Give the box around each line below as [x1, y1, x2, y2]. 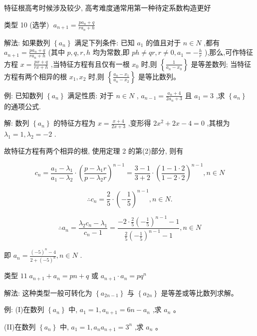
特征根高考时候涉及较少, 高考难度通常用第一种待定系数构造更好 [4, 2, 211, 12]
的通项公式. [4, 101, 41, 111]
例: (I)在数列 [4, 304, 44, 315]
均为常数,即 [92, 47, 130, 57]
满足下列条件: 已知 [74, 37, 135, 47]
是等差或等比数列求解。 [161, 287, 238, 298]
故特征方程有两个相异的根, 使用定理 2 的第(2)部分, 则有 [4, 145, 184, 156]
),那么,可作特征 [204, 47, 254, 57]
